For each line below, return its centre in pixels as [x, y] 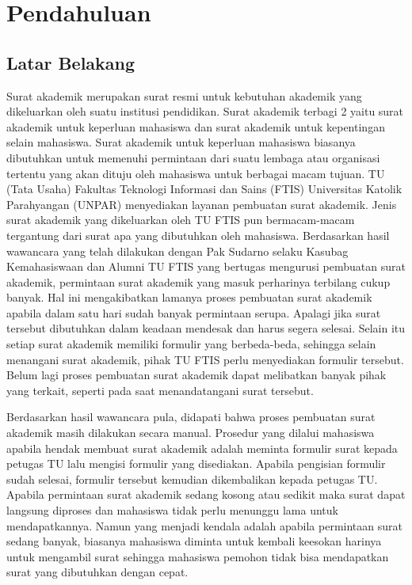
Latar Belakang [71, 62]
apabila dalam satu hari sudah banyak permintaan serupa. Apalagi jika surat [194, 312]
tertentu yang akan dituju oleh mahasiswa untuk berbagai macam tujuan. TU [196, 173]
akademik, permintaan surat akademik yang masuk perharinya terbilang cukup [198, 281]
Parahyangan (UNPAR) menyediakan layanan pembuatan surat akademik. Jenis [202, 204]
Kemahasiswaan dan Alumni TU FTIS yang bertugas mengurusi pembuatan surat [206, 266]
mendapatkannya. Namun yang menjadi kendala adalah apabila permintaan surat [204, 525]
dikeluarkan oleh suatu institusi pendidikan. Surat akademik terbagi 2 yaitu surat [205, 111]
